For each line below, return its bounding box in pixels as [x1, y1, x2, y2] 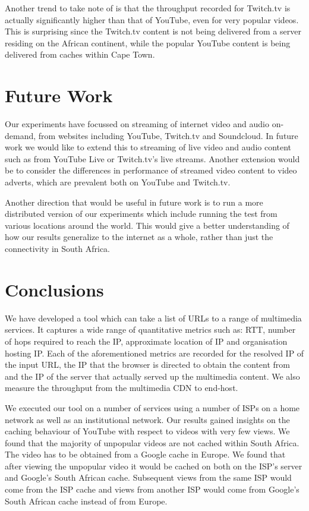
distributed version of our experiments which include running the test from [5, 207, 278, 220]
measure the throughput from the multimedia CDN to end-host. [5, 381, 238, 394]
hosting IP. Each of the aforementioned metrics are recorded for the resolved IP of [5, 346, 304, 359]
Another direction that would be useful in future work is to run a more [5, 195, 263, 208]
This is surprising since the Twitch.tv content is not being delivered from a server [5, 25, 301, 37]
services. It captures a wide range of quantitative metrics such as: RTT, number [5, 323, 296, 336]
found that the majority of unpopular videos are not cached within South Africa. [5, 436, 299, 449]
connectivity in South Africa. [5, 242, 111, 255]
